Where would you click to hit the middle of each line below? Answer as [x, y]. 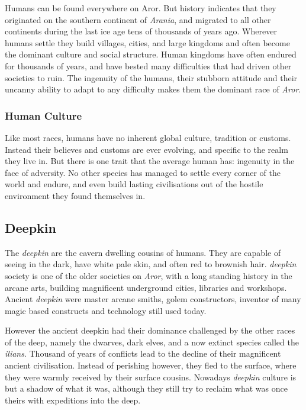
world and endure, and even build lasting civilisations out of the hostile [134, 184]
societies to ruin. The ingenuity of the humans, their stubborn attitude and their [151, 77]
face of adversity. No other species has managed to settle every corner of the [143, 172]
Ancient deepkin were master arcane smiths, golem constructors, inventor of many [153, 299]
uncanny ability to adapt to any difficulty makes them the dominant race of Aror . [153, 89]
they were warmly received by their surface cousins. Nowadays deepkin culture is [151, 377]
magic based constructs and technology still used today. [106, 310]
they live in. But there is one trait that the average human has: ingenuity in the [150, 161]
